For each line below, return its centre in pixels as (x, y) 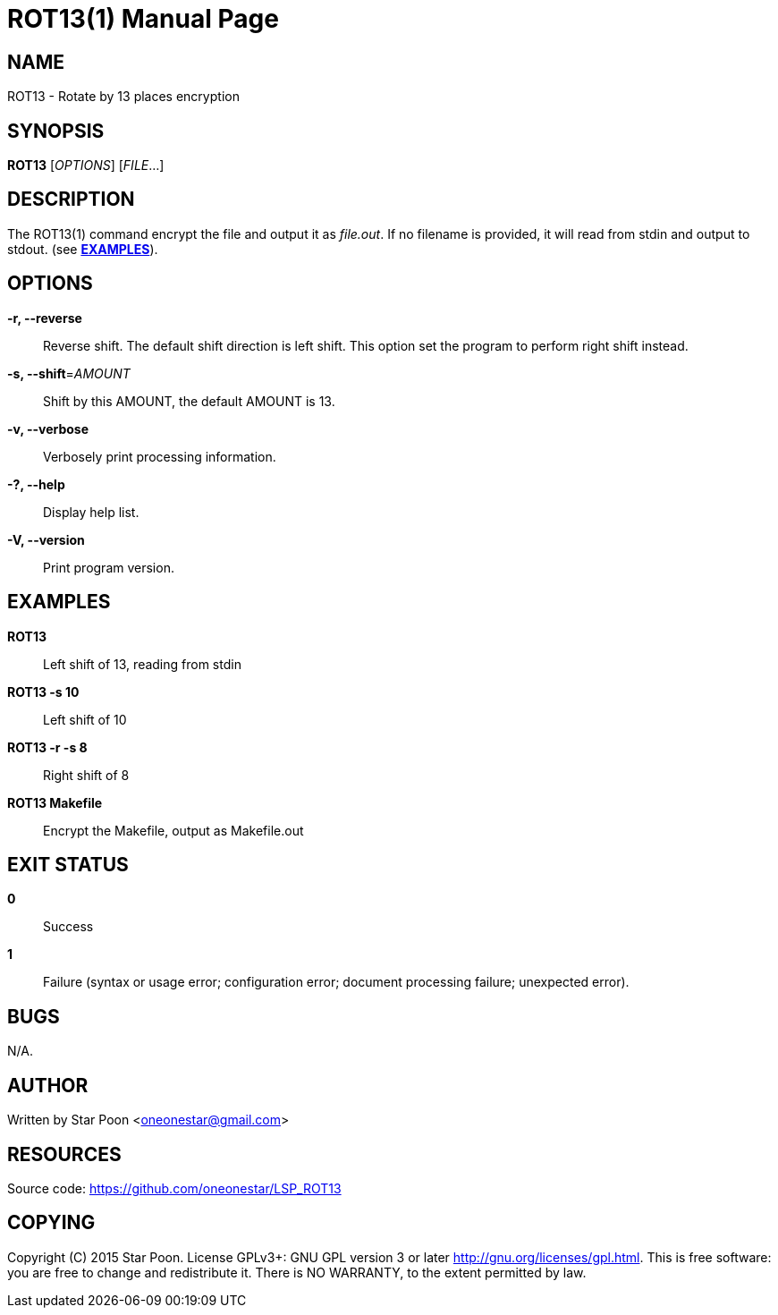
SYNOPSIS (56, 131)
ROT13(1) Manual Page (143, 19)
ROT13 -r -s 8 (47, 747)
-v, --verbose (48, 428)
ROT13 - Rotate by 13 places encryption (123, 97)
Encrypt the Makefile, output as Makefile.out (173, 830)
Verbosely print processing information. (160, 456)
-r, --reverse (45, 318)
